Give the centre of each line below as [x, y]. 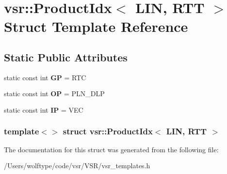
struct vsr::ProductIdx [108, 131]
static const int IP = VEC [44, 109]
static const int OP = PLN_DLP [54, 94]
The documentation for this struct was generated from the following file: [111, 149]
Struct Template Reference [96, 26]
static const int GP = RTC [45, 77]
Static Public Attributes [66, 57]
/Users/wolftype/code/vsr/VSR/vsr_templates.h [77, 166]
